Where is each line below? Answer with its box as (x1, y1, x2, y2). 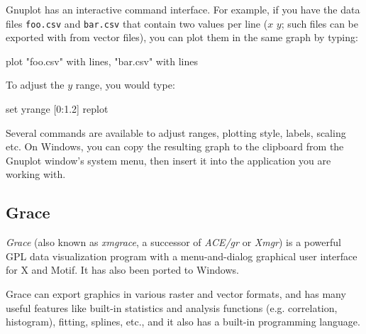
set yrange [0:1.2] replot (6, 101, 109, 116)
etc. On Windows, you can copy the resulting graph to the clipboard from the (6, 139, 344, 154)
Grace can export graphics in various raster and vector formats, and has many (6, 286, 346, 301)
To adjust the (6, 77, 65, 92)
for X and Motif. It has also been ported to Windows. (6, 262, 239, 277)
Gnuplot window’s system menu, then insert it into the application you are (6, 152, 331, 167)
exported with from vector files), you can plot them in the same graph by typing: (6, 30, 358, 45)
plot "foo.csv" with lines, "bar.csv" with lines (6, 53, 198, 68)
